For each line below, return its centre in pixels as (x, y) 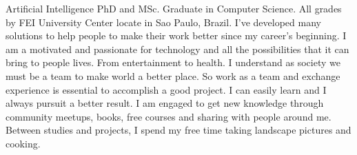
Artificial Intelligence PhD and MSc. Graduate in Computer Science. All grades (174, 8)
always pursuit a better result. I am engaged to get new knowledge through (165, 103)
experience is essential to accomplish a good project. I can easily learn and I (166, 89)
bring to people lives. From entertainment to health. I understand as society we (173, 62)
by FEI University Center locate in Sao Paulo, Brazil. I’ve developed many (163, 22)
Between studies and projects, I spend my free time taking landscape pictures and (178, 130)
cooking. (23, 143)
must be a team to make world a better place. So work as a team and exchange (173, 75)
